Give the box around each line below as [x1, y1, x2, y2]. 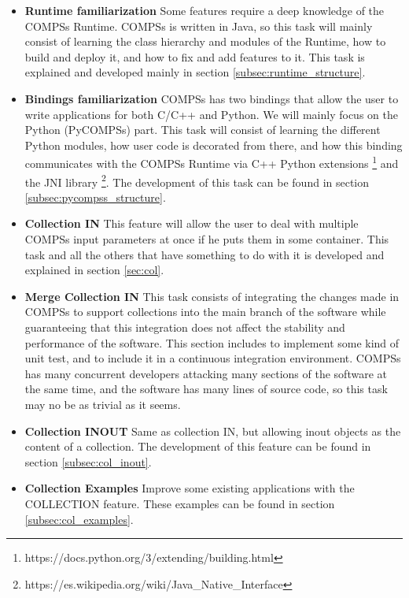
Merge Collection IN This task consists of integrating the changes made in [24, 288, 400, 304]
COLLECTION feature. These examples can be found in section [24, 495, 335, 511]
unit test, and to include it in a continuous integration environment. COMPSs [24, 350, 401, 366]
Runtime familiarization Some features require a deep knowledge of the [24, 2, 385, 18]
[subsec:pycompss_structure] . [24, 188, 166, 205]
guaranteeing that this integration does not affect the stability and [24, 319, 345, 335]
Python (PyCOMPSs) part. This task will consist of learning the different [24, 121, 381, 138]
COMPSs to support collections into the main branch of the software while [24, 303, 386, 320]
